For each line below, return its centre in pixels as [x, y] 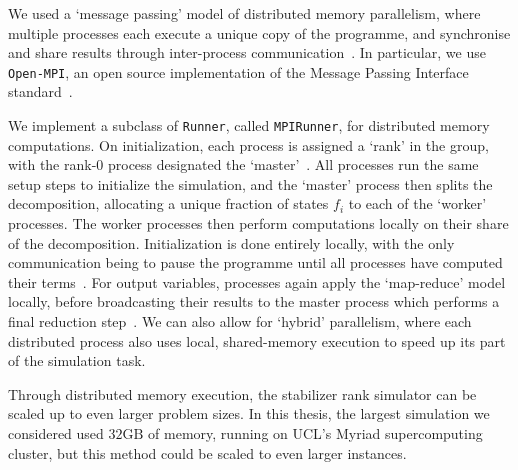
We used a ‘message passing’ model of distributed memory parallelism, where [244, 13]
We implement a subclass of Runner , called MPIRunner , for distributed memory [249, 125]
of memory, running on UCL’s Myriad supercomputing [315, 433]
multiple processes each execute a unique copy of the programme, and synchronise [259, 32]
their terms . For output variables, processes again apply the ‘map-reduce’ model [257, 281]
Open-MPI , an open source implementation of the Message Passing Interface [238, 71]
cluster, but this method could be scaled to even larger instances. [207, 452]
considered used [56, 433]
